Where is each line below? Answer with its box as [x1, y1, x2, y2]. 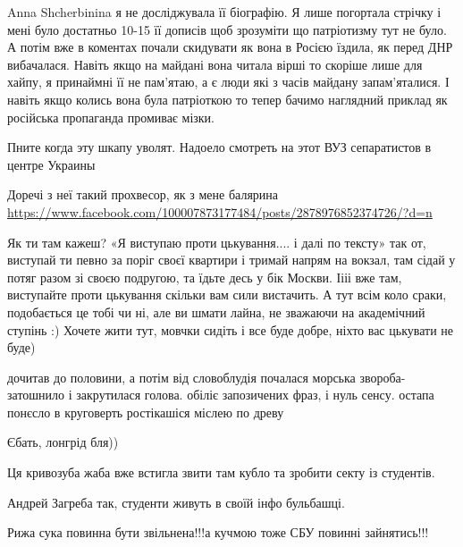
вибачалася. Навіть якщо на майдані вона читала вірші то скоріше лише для [7, 55, 423, 73]
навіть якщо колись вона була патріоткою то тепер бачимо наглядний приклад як [7, 89, 448, 108]
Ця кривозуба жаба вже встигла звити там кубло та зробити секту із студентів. [7, 463, 435, 482]
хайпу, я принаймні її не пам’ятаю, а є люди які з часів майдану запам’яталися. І [7, 72, 450, 91]
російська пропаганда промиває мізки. [7, 107, 215, 126]
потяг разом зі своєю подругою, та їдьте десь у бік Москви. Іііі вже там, [7, 267, 402, 286]
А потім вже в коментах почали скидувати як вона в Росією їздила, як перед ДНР [7, 38, 453, 56]
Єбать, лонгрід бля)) [7, 433, 119, 451]
